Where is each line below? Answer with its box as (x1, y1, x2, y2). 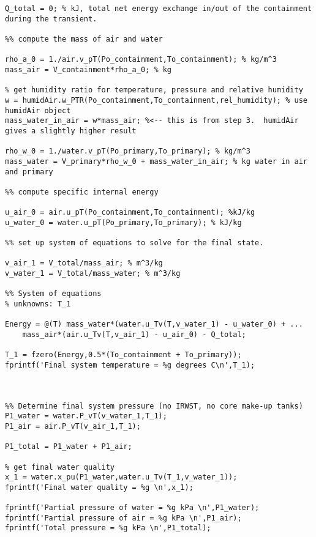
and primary (5, 167, 53, 176)
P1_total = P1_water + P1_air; (5, 442, 132, 451)
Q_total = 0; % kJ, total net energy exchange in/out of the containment (5, 4, 312, 13)
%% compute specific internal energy (5, 187, 159, 196)
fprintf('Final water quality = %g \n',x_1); (5, 483, 194, 492)
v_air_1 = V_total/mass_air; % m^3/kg (5, 259, 163, 268)
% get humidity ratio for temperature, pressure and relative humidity (5, 86, 303, 95)
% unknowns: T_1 (5, 300, 71, 309)
